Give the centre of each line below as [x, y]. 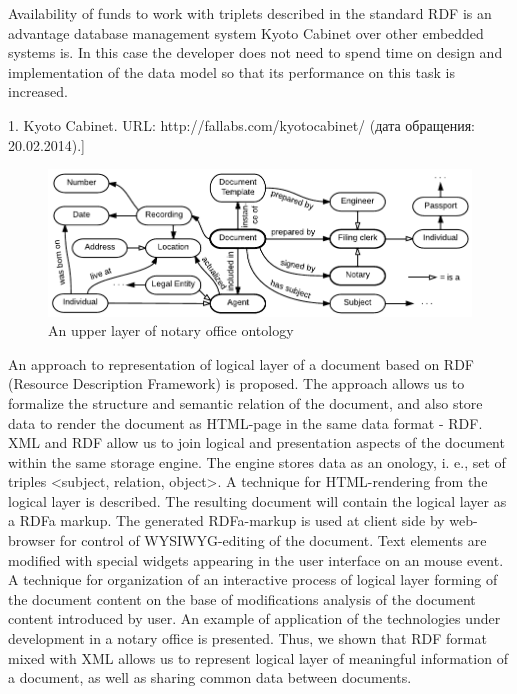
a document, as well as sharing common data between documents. [210, 677]
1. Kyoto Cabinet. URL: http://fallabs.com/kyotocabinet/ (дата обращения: [242, 124]
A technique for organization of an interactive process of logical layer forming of [253, 579]
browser [32, 540]
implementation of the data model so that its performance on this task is [231, 71]
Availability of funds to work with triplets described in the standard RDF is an [250, 13]
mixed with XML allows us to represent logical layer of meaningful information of [258, 657]
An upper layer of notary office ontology [171, 330]
